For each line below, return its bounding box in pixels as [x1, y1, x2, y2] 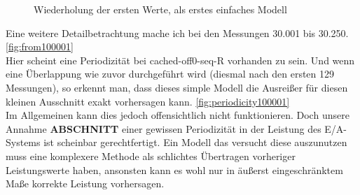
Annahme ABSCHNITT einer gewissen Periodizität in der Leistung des [6, 121, 321, 136]
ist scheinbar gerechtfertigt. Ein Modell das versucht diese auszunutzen [43, 135, 347, 150]
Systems [6, 135, 41, 150]
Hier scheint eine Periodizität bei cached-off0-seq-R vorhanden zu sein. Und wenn [6, 52, 355, 67]
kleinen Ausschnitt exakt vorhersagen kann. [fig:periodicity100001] [6, 94, 290, 108]
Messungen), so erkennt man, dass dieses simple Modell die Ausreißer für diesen [6, 80, 348, 94]
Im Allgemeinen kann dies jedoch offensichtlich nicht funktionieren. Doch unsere [6, 108, 349, 122]
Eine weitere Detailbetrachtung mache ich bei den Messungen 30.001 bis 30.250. [6, 25, 349, 40]
